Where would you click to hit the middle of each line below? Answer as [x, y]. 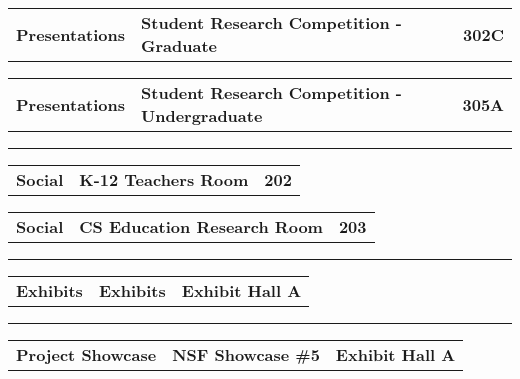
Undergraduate [202, 115]
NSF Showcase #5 [246, 354]
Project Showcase [86, 354]
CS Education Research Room [201, 226]
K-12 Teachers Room [164, 179]
